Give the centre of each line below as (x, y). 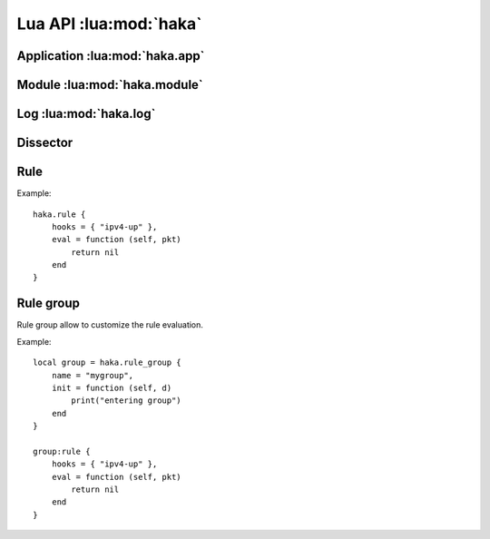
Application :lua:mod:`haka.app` (111, 56)
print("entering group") (126, 401)
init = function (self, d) (112, 387)
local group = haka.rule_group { (107, 363)
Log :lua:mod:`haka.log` (86, 114)
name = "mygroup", (93, 375)
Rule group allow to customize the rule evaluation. (110, 325)
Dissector (45, 143)
